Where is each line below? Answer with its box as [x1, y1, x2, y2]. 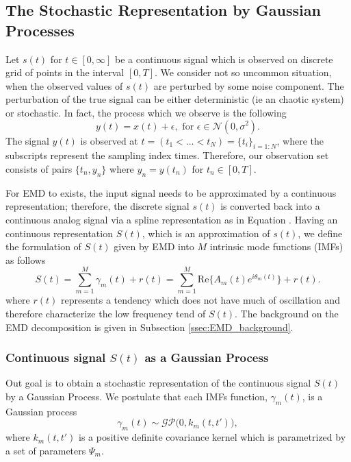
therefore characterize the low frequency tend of [5, 306, 206, 321]
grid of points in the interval [5, 65, 125, 80]
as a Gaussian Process [144, 349, 269, 366]
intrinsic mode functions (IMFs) [209, 239, 343, 254]
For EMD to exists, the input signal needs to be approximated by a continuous [5, 185, 337, 199]
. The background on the [235, 306, 339, 321]
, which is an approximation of [142, 226, 270, 240]
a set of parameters [5, 443, 86, 457]
